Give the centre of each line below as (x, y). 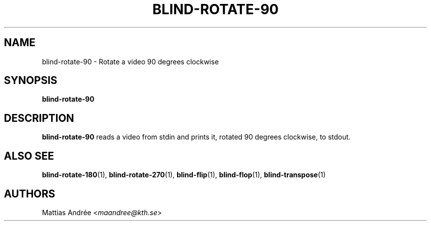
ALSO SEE (29, 156)
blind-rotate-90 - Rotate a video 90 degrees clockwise (130, 61)
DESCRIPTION (39, 118)
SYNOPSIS (31, 81)
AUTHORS (30, 194)
